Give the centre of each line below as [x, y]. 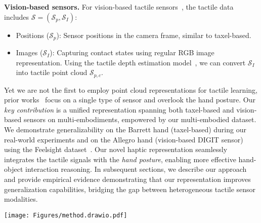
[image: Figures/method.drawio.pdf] [66, 215]
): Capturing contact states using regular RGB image [132, 52]
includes [17, 16]
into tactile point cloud [52, 72]
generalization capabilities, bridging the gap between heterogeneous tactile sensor [130, 189]
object [14, 169]
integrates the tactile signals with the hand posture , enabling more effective [120, 159]
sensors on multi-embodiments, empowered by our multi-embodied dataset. [140, 119]
